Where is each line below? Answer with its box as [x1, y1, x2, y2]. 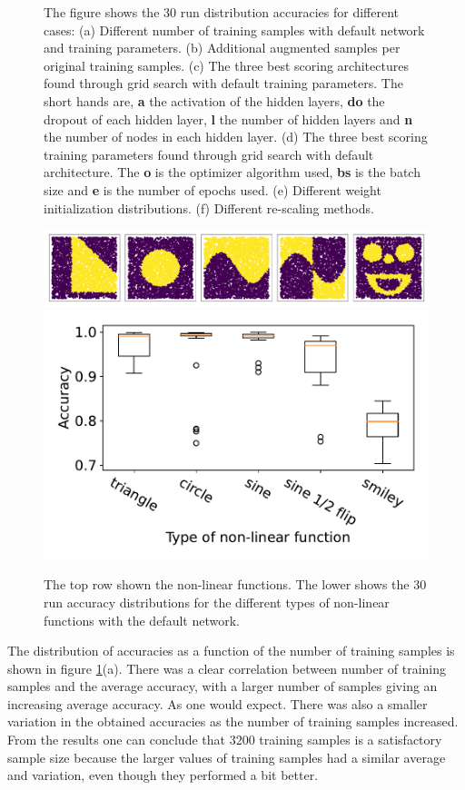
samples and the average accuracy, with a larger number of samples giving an [7, 676, 438, 696]
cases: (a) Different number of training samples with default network [44, 20, 425, 39]
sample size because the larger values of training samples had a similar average [7, 747, 446, 766]
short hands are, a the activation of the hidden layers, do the [44, 91, 385, 110]
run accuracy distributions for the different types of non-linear [44, 592, 390, 611]
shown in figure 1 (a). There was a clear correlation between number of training [7, 658, 447, 677]
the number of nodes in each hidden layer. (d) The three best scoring [44, 127, 428, 146]
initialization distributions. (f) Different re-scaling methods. [44, 198, 374, 217]
